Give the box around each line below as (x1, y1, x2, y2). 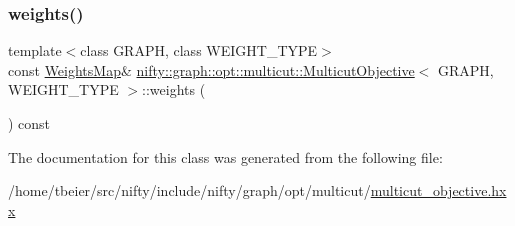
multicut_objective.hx (370, 180, 507, 201)
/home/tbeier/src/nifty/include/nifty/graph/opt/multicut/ (8, 180, 371, 201)
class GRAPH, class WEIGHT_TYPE (80, 40, 318, 61)
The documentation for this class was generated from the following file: (8, 146, 443, 167)
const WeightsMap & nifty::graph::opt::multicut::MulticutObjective (8, 59, 415, 80)
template (8, 40, 62, 61)
